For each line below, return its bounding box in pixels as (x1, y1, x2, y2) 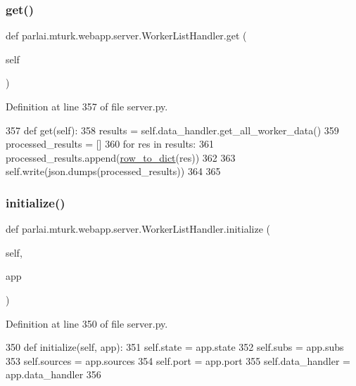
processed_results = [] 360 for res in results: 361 (6, 136, 214, 151)
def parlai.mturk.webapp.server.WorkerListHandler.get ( (6, 28, 247, 43)
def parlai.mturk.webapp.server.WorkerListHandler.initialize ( (6, 221, 270, 236)
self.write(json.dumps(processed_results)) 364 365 (6, 164, 221, 179)
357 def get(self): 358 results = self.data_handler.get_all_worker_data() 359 (6, 122, 339, 137)
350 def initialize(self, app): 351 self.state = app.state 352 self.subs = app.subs (6, 340, 344, 354)
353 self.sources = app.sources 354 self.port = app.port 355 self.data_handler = (6, 353, 350, 368)
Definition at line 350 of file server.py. (6, 316, 168, 330)
